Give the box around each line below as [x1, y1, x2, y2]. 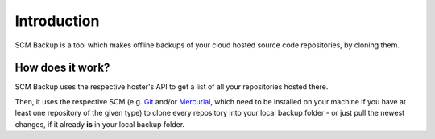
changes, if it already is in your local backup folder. [14, 119, 185, 129]
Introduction [14, 12, 100, 30]
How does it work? [14, 61, 110, 75]
